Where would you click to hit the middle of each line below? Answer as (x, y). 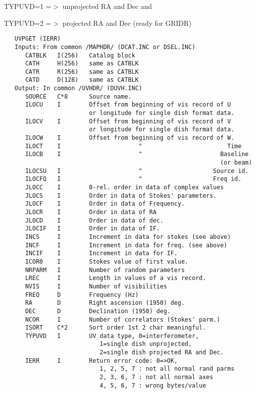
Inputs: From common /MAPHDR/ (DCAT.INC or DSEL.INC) (105, 47)
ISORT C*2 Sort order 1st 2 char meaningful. (116, 328)
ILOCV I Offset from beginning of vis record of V (128, 121)
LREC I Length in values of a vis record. (116, 278)
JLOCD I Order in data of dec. (94, 220)
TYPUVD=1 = (28, 6)
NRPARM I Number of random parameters (105, 270)
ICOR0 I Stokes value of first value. (107, 261)
